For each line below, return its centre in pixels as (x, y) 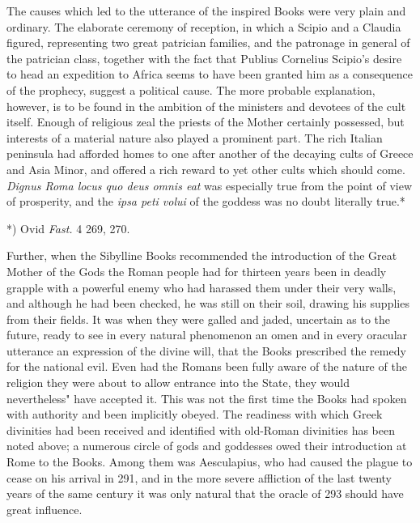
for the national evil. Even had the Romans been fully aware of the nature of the (207, 366)
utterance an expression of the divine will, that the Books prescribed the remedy (206, 350)
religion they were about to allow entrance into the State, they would (178, 383)
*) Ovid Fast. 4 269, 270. (68, 228)
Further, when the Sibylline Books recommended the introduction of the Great (202, 255)
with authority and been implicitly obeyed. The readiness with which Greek (195, 414)
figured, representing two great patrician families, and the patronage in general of (208, 43)
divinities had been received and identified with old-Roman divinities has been (201, 429)
